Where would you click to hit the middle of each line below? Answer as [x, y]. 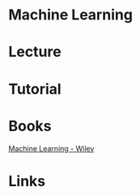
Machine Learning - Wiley [51, 148]
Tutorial [35, 89]
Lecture [35, 52]
